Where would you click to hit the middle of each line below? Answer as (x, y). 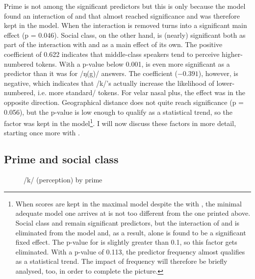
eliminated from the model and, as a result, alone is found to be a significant (131, 232)
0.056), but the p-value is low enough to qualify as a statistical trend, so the (118, 112)
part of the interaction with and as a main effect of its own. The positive (113, 44)
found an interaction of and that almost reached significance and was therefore (122, 15)
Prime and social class (61, 159)
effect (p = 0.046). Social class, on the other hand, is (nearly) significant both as (125, 35)
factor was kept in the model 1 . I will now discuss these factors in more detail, (120, 122)
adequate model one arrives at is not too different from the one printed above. (133, 213)
